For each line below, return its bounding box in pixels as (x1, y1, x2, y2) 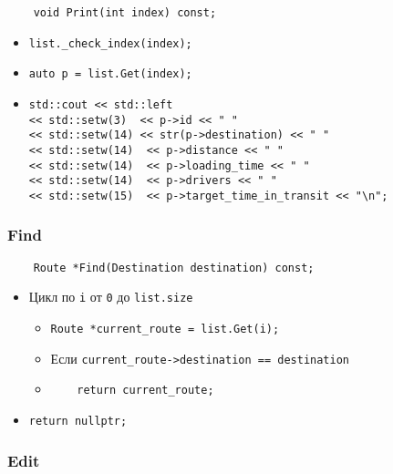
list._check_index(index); (28, 36, 192, 50)
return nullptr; (28, 415, 128, 428)
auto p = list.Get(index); (28, 67, 192, 81)
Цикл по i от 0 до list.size (28, 287, 193, 306)
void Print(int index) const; (33, 6, 217, 19)
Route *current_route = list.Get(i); (50, 323, 280, 336)
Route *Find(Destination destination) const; (33, 261, 315, 274)
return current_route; (77, 384, 214, 397)
